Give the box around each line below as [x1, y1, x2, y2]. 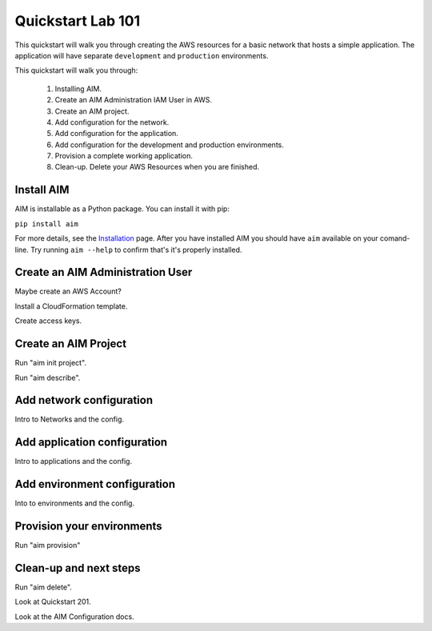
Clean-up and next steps [14, 561, 141, 575]
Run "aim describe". [14, 373, 81, 382]
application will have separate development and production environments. [14, 50, 269, 60]
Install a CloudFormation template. [14, 301, 128, 311]
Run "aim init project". [14, 358, 87, 368]
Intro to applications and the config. [14, 457, 132, 466]
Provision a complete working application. [54, 151, 194, 161]
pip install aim [14, 219, 79, 228]
